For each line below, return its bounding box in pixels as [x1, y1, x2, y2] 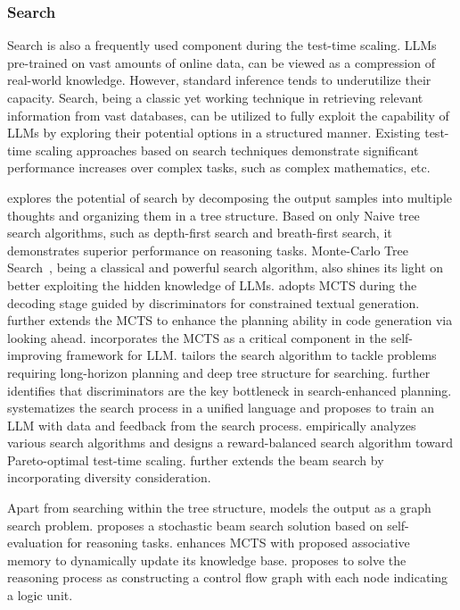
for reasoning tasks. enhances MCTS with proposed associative [67, 533, 410, 552]
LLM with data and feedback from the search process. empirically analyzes [7, 415, 416, 434]
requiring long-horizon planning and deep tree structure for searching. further [7, 363, 431, 381]
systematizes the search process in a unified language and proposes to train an [7, 398, 435, 417]
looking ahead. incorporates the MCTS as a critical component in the [7, 328, 387, 347]
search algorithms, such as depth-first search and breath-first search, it [7, 223, 392, 242]
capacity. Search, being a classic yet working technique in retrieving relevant [7, 88, 423, 106]
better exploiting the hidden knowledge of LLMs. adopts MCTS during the [7, 275, 417, 294]
